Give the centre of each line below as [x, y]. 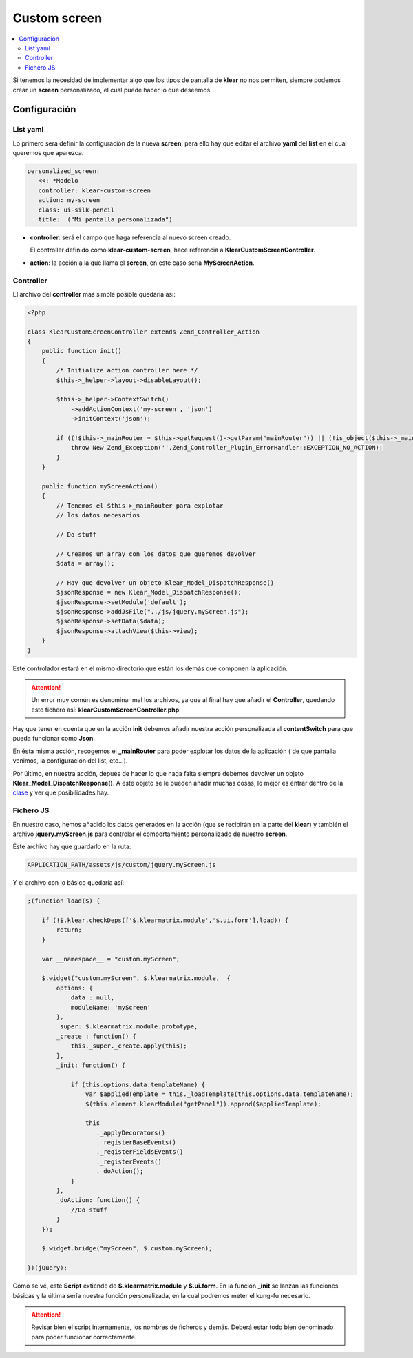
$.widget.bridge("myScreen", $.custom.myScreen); [127, 1249]
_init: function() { [91, 1065]
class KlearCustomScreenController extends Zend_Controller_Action [144, 332]
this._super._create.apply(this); [129, 1046]
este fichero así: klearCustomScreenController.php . [106, 710]
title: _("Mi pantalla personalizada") [105, 219]
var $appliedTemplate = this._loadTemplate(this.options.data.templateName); [220, 1094]
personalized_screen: [64, 171]
